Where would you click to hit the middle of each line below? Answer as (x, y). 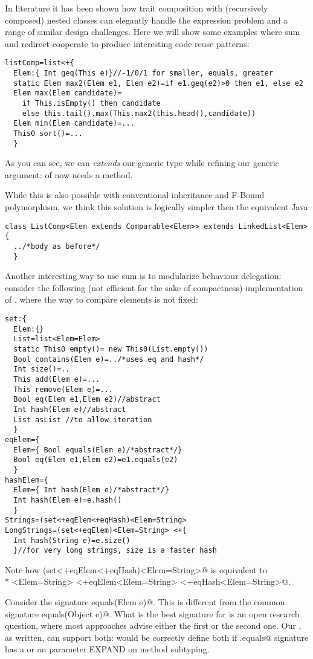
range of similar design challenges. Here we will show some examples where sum (153, 32)
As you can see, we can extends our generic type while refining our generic (142, 163)
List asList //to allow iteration (83, 420)
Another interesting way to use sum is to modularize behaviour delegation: (143, 276)
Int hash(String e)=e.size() (72, 540)
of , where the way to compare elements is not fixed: (102, 299)
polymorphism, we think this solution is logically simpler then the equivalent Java (156, 207)
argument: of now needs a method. (69, 174)
